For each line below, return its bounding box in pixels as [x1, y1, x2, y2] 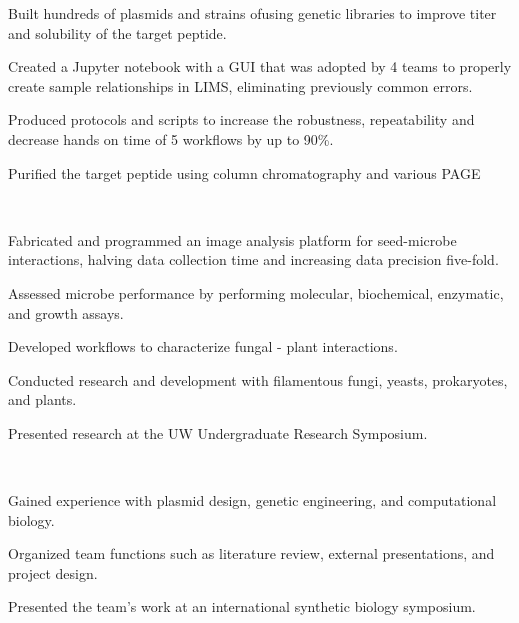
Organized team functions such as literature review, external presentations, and [8, 543, 495, 564]
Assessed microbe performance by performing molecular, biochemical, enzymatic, [8, 282, 504, 303]
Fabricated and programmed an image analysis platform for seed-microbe [8, 229, 457, 250]
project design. [8, 562, 98, 583]
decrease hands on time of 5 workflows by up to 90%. [8, 128, 334, 149]
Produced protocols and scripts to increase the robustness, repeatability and [8, 109, 475, 130]
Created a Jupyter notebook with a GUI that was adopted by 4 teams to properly [8, 56, 512, 77]
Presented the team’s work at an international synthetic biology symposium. [8, 596, 476, 617]
